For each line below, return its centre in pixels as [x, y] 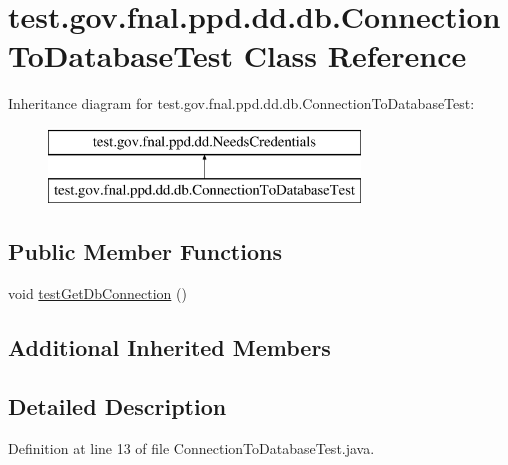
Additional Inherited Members [169, 347]
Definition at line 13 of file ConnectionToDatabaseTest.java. [191, 447]
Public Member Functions [145, 251]
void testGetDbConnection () [97, 293]
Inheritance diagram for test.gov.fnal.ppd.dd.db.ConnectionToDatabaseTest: [241, 103]
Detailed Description [117, 406]
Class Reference [355, 55]
